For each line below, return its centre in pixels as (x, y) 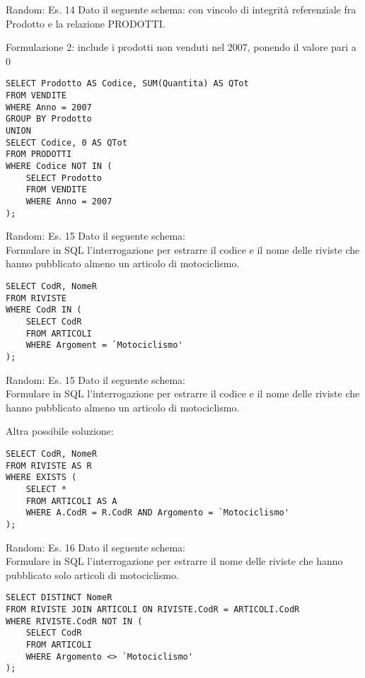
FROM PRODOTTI (39, 154)
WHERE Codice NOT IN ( (59, 166)
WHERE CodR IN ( (44, 310)
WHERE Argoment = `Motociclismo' (104, 345)
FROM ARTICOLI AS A (71, 501)
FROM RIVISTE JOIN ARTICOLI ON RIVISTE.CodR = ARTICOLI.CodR (153, 610)
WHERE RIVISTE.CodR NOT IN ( (74, 621)
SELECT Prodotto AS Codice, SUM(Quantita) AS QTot (127, 84)
